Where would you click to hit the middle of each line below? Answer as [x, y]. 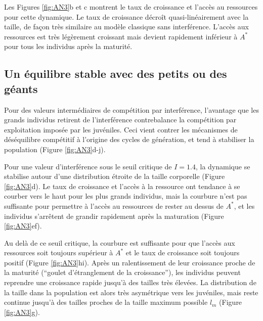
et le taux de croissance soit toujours [183, 253]
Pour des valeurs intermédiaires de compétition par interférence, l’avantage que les [131, 109]
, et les [244, 205]
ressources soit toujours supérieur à [59, 253]
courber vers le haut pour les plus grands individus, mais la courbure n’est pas [126, 196]
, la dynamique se [223, 166]
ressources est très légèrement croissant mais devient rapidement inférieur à [121, 36]
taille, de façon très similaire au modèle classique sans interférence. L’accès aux [126, 27]
